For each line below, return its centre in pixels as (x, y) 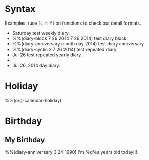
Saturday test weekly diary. (41, 33)
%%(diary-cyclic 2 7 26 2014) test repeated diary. (65, 49)
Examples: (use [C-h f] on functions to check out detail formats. (73, 23)
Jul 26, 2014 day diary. (36, 65)
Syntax (20, 9)
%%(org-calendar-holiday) (33, 100)
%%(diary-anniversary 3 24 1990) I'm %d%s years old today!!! (71, 152)
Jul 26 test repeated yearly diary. (47, 55)
